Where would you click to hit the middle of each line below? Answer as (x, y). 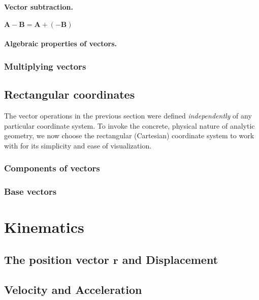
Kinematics (44, 227)
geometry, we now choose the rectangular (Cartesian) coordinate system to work (129, 136)
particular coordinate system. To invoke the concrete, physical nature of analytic (129, 125)
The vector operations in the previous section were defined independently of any (128, 116)
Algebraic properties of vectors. (60, 43)
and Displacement (170, 259)
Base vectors (30, 191)
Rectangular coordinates (70, 94)
